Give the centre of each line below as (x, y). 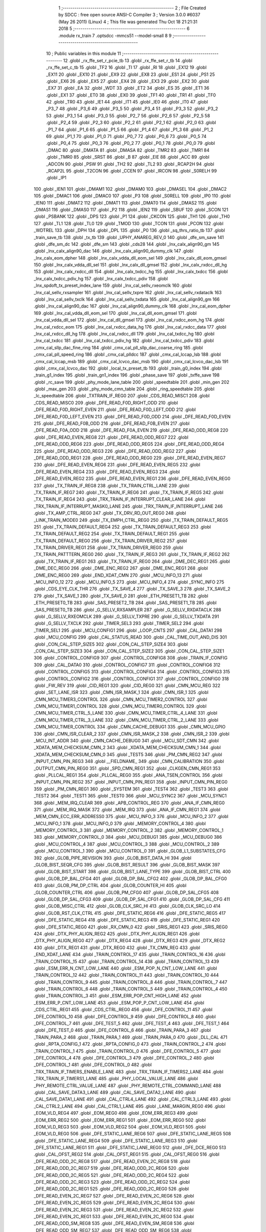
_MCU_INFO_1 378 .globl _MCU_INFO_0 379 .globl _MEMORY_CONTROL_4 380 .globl (120, 823)
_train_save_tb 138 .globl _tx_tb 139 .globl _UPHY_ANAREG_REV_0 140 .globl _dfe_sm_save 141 (129, 237)
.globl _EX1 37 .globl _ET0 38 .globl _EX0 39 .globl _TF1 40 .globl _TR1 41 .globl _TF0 (131, 95)
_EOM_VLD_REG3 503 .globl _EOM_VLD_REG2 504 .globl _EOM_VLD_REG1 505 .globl (120, 1127)
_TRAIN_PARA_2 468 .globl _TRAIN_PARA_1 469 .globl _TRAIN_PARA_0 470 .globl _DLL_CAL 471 (131, 1037)
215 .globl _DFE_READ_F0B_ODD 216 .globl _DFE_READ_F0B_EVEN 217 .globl (112, 423)
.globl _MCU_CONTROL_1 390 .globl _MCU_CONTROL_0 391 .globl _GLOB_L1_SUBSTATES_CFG (130, 851)
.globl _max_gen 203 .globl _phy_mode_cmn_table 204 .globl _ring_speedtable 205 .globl (124, 389)
